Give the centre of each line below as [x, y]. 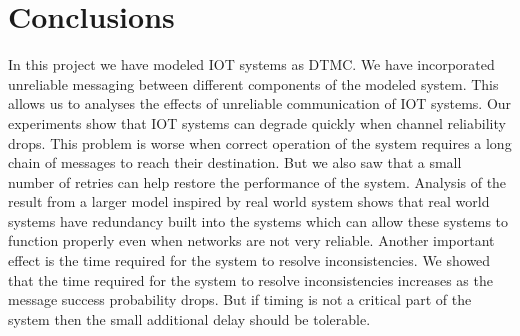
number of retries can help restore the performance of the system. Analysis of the [257, 181]
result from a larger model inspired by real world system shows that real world [249, 201]
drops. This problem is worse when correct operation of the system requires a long [260, 142]
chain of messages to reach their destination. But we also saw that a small [235, 162]
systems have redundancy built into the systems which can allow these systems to [258, 220]
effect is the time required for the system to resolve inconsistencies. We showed [249, 260]
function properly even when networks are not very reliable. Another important [251, 240]
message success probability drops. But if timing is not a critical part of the [240, 299]
